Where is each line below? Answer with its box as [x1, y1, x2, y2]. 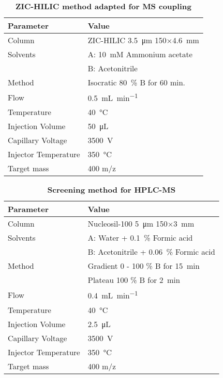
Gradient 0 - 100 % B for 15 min [88, 260, 200, 272]
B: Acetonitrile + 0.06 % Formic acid [88, 246, 215, 258]
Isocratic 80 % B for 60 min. [88, 77, 185, 88]
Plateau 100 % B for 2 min [88, 274, 180, 286]
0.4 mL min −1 [88, 288, 138, 301]
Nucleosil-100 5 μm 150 [88, 218, 168, 230]
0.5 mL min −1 [88, 91, 138, 104]
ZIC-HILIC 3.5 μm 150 [88, 34, 167, 46]
